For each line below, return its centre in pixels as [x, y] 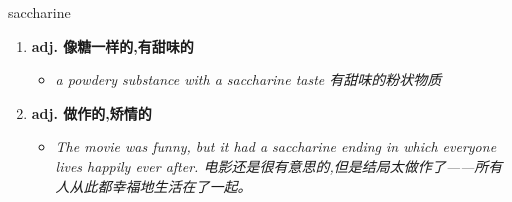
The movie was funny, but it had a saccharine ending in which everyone [276, 146]
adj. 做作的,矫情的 [91, 112]
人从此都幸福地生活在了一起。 [153, 185]
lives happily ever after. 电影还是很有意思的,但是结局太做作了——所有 [279, 165]
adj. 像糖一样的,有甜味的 [112, 45]
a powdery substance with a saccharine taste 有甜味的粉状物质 [248, 79]
